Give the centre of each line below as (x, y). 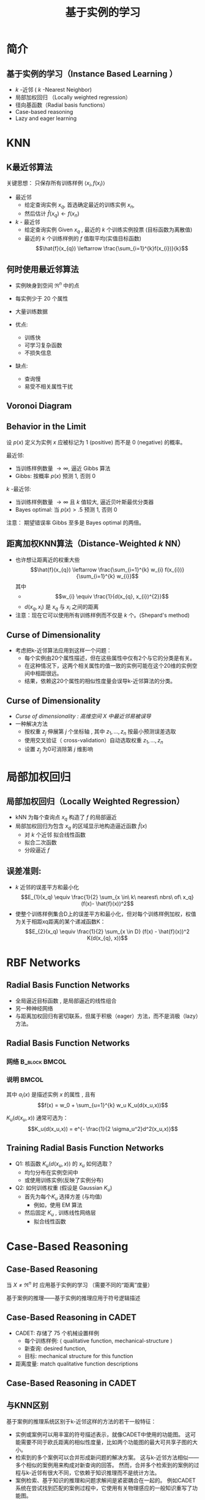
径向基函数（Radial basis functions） (62, 105)
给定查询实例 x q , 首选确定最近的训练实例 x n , (79, 205)
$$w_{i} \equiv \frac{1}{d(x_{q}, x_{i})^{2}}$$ (112, 596)
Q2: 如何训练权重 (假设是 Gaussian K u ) (64, 1188)
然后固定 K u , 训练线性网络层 (60, 1214)
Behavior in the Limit (47, 427)
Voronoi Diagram (39, 406)
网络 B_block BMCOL (36, 1062)
